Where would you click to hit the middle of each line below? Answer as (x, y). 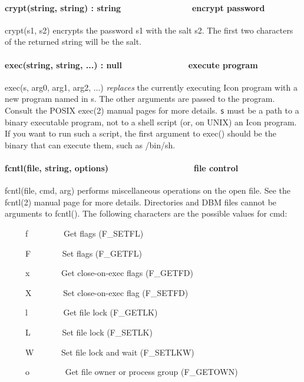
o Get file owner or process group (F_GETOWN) (131, 372)
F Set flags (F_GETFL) (83, 253)
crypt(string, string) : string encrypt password (135, 7)
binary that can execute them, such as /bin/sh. (90, 145)
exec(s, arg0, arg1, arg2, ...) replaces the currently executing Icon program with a (151, 87)
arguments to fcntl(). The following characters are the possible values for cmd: (146, 213)
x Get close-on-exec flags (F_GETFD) (109, 273)
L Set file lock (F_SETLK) (89, 332)
